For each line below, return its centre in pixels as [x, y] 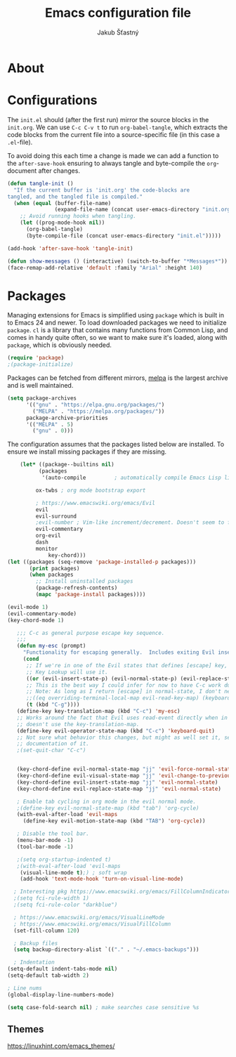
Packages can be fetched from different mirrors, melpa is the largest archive [118, 378]
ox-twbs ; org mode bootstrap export [91, 490]
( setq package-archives [42, 398]
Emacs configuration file [118, 13]
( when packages [51, 575]
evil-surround [56, 516]
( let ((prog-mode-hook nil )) [63, 223]
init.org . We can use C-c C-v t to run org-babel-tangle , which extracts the [118, 127]
